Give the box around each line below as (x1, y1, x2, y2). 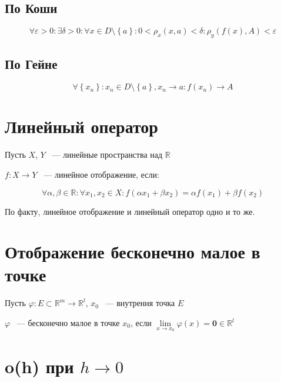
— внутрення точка (105, 297, 175, 309)
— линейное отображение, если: (44, 168, 159, 180)
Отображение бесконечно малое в (5, 240, 260, 264)
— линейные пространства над (52, 148, 163, 161)
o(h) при (5, 354, 74, 378)
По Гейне (5, 55, 58, 73)
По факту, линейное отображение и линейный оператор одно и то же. (5, 205, 255, 217)
